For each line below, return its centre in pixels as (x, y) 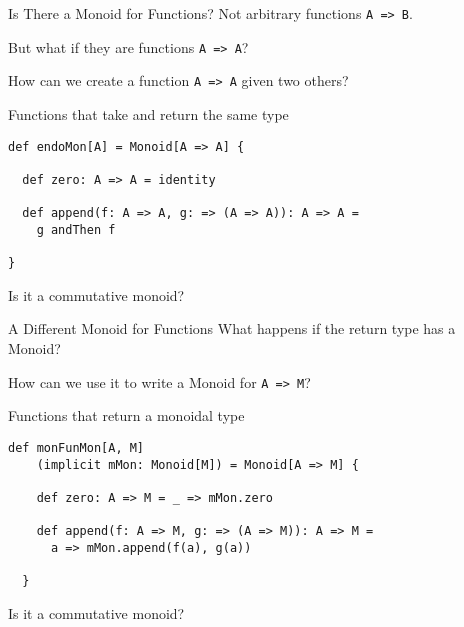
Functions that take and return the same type (148, 113)
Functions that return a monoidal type (126, 415)
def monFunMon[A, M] (76, 447)
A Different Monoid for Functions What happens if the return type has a (232, 328)
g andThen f (76, 229)
